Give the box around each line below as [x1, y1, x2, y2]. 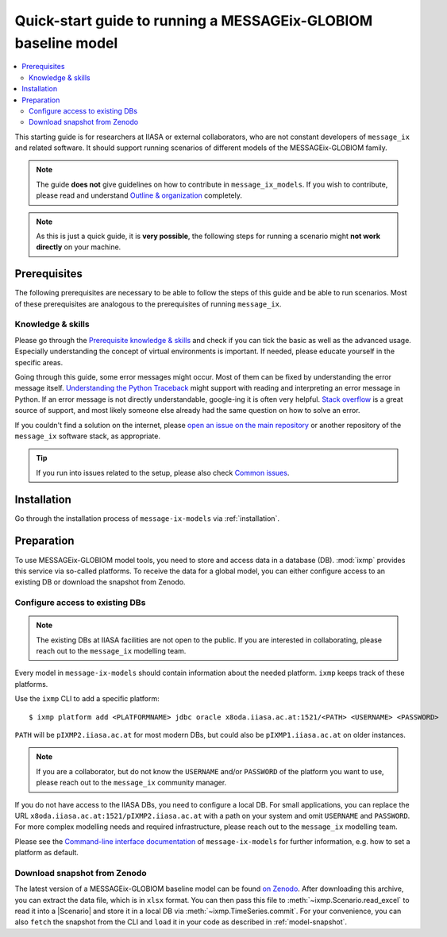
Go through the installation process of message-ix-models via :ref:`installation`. [14, 513, 279, 523]
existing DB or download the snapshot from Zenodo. [14, 577, 186, 587]
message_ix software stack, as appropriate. [14, 431, 161, 441]
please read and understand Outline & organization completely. [36, 191, 242, 200]
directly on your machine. [36, 242, 121, 252]
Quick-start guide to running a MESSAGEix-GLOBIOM [14, 12, 373, 29]
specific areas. [14, 357, 64, 367]
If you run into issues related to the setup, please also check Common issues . [36, 468, 290, 477]
